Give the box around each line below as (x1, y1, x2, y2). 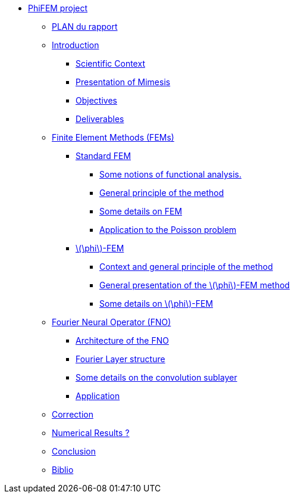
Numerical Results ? (52, 428, 130, 438)
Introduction (52, 40, 99, 50)
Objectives (76, 95, 117, 105)
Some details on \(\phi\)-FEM (99, 298, 214, 309)
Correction (52, 409, 93, 419)
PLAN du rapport (52, 21, 118, 32)
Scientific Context (76, 58, 145, 69)
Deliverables (76, 114, 124, 124)
